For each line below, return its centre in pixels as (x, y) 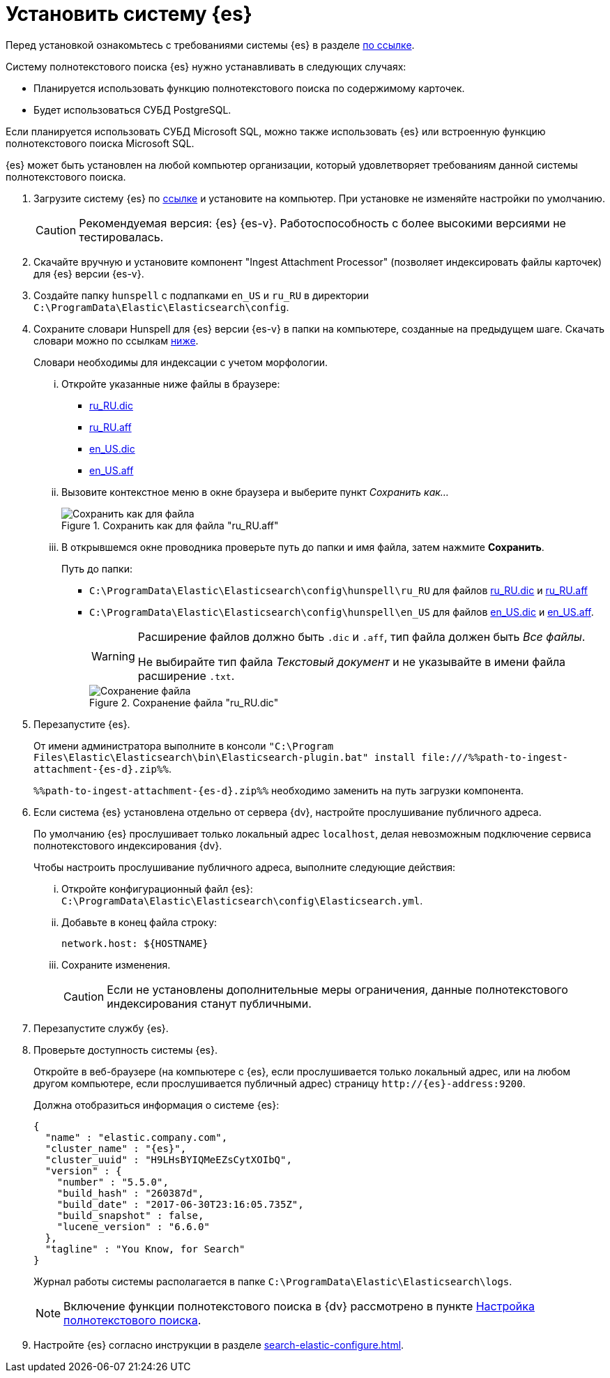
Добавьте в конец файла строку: (139, 922)
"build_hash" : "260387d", (130, 1193)
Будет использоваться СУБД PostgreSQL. (132, 109)
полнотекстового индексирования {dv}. (128, 845)
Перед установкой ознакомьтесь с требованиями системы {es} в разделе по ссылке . (210, 45)
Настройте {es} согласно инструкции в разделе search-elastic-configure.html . (219, 1345)
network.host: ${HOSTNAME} (135, 943)
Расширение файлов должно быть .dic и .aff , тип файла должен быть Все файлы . (361, 636)
